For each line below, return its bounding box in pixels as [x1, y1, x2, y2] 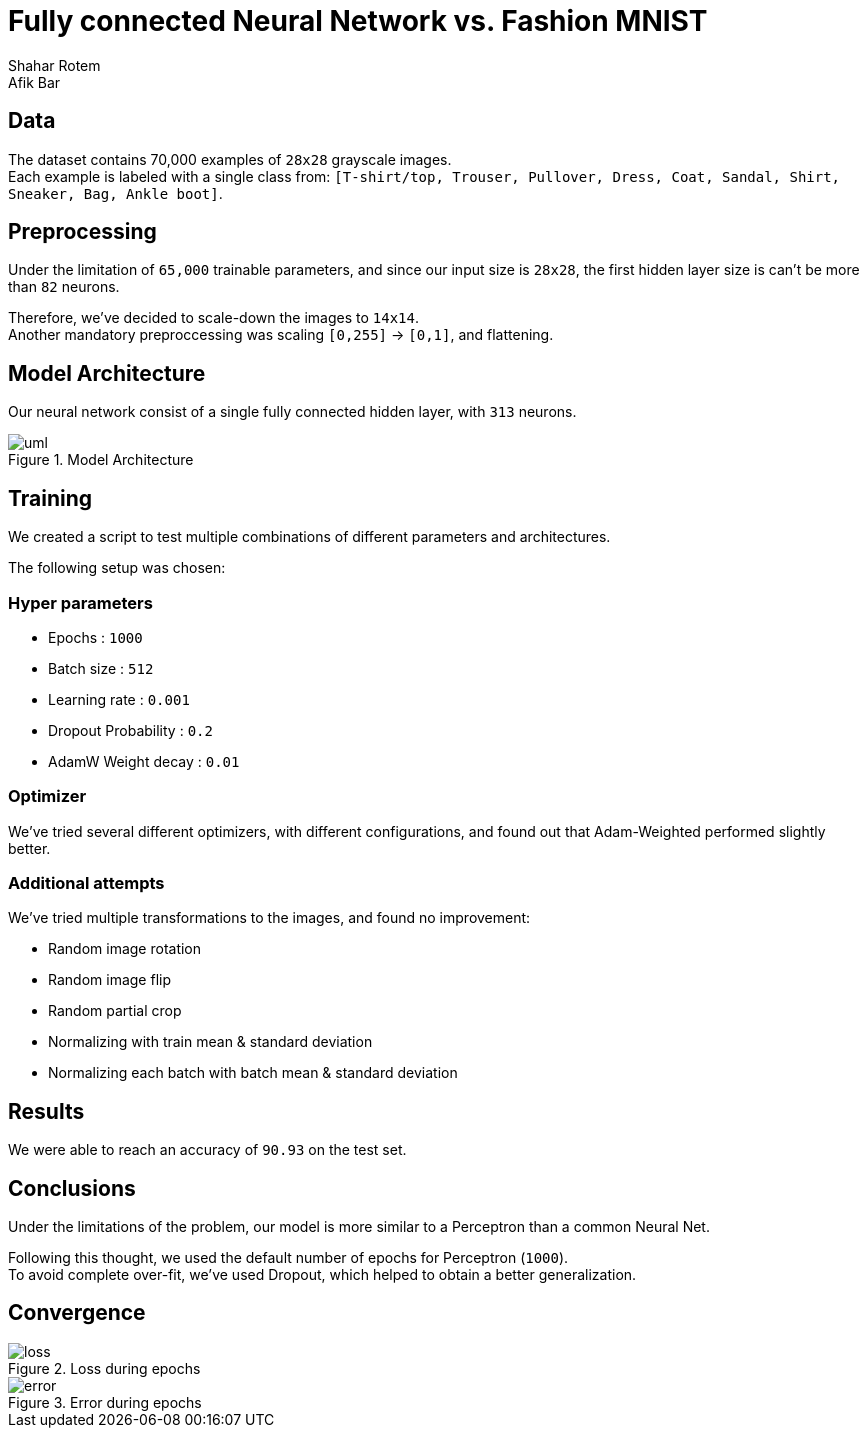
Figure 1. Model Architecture [8, 451, 194, 469]
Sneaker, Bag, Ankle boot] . [8, 184, 223, 202]
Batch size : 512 [48, 659, 154, 677]
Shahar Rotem [8, 56, 101, 74]
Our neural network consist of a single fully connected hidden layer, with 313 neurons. [8, 403, 577, 421]
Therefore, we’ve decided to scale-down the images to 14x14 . [8, 309, 420, 327]
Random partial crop [48, 1002, 182, 1020]
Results [8, 1098, 85, 1124]
